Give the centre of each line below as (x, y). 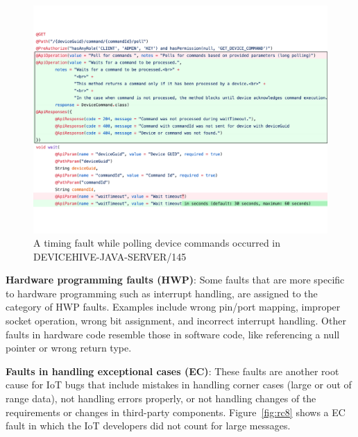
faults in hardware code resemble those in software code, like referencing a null (173, 334)
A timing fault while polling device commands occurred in (157, 243)
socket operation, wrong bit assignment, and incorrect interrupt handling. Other (176, 321)
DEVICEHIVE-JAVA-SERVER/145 (110, 256)
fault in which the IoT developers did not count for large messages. (148, 426)
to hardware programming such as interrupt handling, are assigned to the (162, 293)
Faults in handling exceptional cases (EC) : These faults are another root (172, 371)
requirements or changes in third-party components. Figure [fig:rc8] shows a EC (176, 412)
